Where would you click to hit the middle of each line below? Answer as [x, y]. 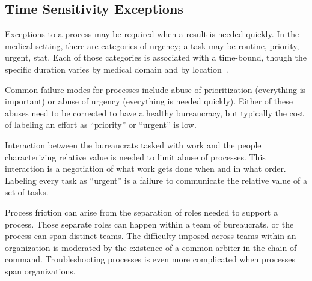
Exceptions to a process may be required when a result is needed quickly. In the [152, 34]
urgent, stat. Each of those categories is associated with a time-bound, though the [156, 57]
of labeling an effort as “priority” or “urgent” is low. [101, 125]
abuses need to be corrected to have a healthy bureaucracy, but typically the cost [154, 113]
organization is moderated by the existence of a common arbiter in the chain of [151, 247]
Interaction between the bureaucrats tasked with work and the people [133, 144]
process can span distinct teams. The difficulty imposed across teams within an [151, 236]
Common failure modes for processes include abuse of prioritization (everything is [155, 89]
